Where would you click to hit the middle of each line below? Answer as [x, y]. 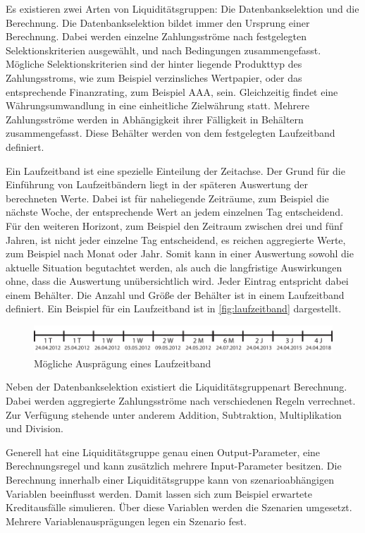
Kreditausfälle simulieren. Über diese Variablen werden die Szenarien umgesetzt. [179, 507]
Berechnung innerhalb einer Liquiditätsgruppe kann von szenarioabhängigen [170, 480]
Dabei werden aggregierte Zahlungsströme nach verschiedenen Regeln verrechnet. [181, 401]
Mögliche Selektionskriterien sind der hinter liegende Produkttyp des [154, 64]
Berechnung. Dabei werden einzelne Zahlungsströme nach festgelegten [156, 36]
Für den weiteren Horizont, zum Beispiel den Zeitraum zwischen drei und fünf [174, 225]
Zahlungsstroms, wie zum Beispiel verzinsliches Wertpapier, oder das [154, 77]
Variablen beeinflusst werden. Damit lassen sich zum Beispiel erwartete [159, 493]
